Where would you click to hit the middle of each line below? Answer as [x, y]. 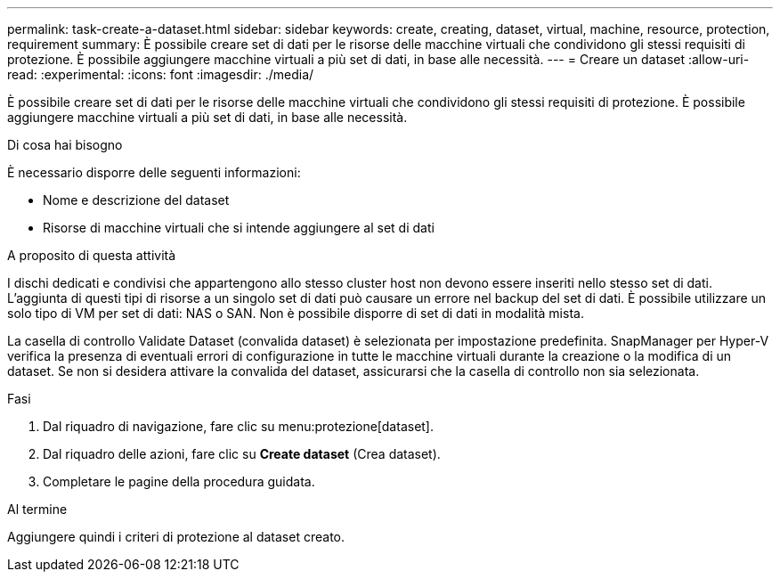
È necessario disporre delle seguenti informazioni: [154, 172]
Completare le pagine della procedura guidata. [179, 481]
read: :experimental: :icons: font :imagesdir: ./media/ [161, 74]
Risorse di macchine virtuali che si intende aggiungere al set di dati [239, 228]
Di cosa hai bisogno [65, 145]
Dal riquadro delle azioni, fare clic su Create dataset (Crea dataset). [242, 454]
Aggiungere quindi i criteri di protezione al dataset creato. [176, 537]
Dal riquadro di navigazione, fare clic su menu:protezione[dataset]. [239, 426]
